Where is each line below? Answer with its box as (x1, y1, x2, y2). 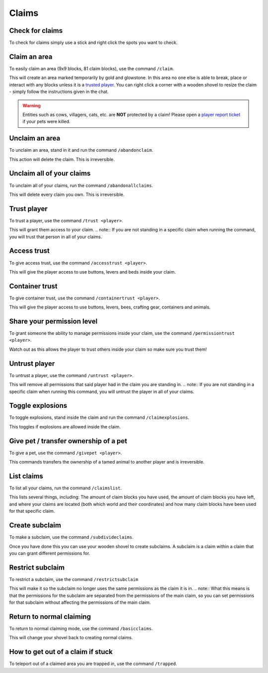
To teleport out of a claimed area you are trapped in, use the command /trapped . (9, 661, 177, 667)
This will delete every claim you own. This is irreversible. (9, 192, 125, 197)
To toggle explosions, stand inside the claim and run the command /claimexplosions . (9, 414, 190, 420)
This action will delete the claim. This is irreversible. (9, 156, 115, 162)
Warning (22, 102, 41, 108)
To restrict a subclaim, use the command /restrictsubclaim (9, 576, 138, 582)
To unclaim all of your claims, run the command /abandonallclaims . (9, 182, 153, 189)
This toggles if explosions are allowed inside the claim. (9, 423, 121, 430)
